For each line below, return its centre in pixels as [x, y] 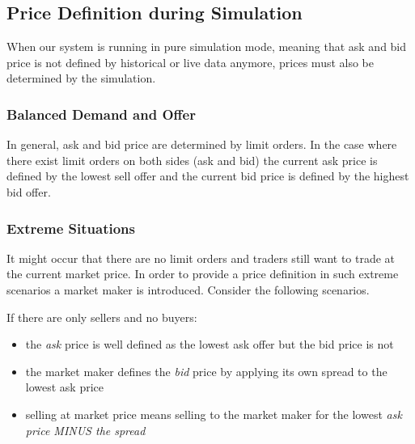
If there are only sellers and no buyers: [102, 317]
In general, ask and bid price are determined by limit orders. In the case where [202, 144]
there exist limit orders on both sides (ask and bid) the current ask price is [192, 160]
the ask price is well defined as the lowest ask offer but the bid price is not [210, 344]
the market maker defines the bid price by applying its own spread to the [206, 371]
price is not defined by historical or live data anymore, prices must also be [191, 62]
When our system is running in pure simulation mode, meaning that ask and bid [207, 47]
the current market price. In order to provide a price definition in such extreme [203, 274]
